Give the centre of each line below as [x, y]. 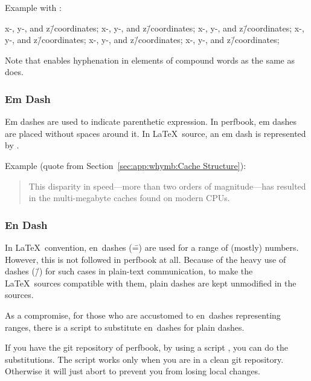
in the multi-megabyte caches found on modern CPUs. [129, 198]
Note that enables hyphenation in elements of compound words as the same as [150, 60]
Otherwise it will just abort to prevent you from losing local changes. [133, 371]
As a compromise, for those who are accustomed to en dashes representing [143, 315]
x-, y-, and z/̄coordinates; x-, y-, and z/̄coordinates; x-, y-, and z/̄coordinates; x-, [155, 28]
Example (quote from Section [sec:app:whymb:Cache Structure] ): [126, 165]
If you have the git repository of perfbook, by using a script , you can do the [147, 347]
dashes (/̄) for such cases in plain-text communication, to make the [129, 271]
